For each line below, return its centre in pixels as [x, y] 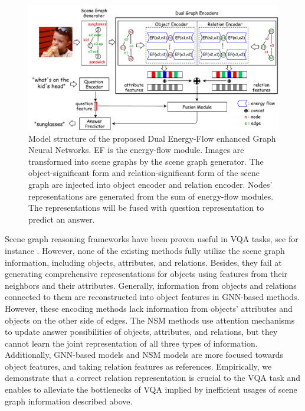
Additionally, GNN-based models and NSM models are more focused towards [144, 355]
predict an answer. [62, 219]
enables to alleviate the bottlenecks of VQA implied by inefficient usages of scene [151, 389]
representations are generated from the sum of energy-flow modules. [151, 196]
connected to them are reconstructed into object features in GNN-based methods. [152, 297]
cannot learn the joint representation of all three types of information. [131, 343]
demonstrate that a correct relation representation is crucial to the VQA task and [153, 378]
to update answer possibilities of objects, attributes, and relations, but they [141, 332]
